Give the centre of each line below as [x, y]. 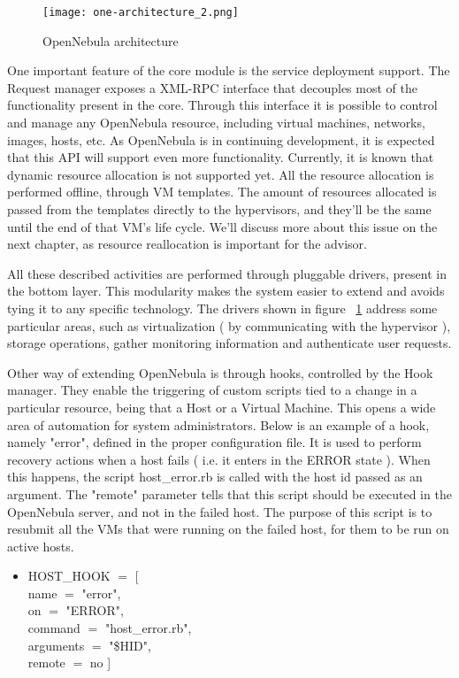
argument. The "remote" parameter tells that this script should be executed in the [229, 493]
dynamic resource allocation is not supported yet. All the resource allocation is [221, 174]
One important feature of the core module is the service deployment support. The [229, 70]
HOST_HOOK [69, 576]
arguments [56, 645]
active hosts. [41, 546]
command [54, 628]
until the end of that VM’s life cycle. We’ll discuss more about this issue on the [222, 226]
